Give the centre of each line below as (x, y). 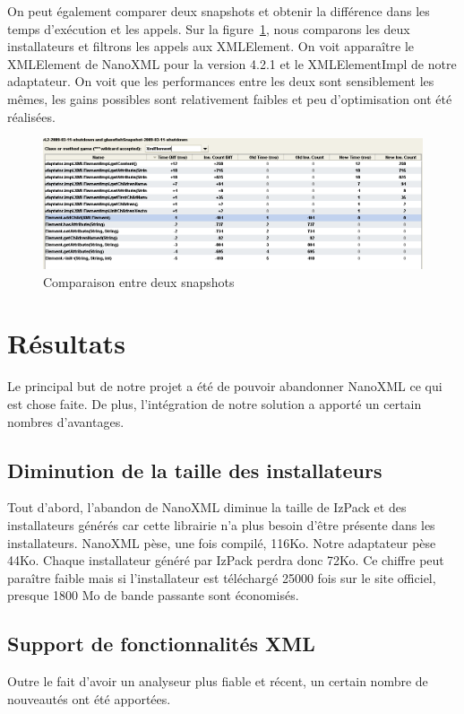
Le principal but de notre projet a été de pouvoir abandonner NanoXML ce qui (225, 386)
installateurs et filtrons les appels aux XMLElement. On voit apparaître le (211, 46)
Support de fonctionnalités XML (161, 644)
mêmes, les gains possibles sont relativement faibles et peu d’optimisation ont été (230, 98)
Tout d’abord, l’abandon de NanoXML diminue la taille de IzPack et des (207, 507)
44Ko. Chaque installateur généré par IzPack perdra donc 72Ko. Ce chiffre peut (226, 560)
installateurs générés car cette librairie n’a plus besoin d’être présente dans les (221, 524)
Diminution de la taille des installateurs (195, 470)
